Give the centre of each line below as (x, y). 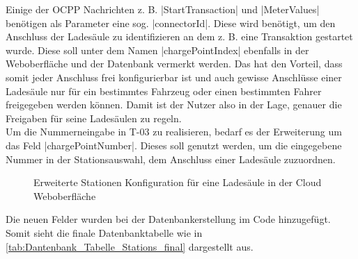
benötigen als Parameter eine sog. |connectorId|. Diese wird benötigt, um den (171, 23)
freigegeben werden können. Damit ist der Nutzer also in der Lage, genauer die (174, 105)
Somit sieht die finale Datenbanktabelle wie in (104, 232)
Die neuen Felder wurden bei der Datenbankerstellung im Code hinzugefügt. (168, 219)
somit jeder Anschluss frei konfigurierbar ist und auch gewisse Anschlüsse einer (174, 77)
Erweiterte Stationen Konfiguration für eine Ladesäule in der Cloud (178, 182)
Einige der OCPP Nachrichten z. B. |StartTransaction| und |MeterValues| (163, 9)
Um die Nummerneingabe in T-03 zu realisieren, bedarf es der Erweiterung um (174, 132)
